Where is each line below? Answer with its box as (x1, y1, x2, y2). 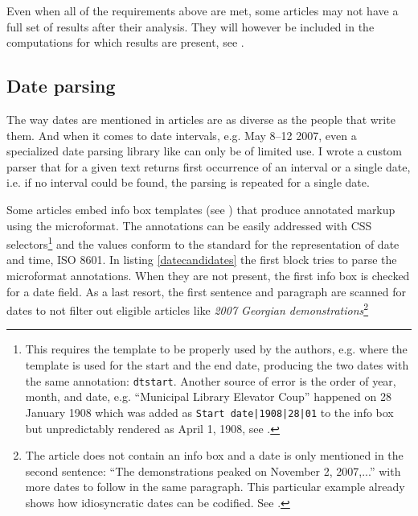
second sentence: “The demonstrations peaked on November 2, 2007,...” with (25, 462, 401, 479)
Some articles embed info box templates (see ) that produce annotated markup (6, 200, 395, 217)
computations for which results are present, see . (6, 34, 244, 51)
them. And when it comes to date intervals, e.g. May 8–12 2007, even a (6, 126, 357, 143)
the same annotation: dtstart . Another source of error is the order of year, (25, 372, 396, 389)
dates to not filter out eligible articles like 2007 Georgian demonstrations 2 (6, 299, 369, 318)
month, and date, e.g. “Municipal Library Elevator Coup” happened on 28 (25, 388, 391, 405)
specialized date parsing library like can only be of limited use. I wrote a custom (6, 142, 402, 159)
